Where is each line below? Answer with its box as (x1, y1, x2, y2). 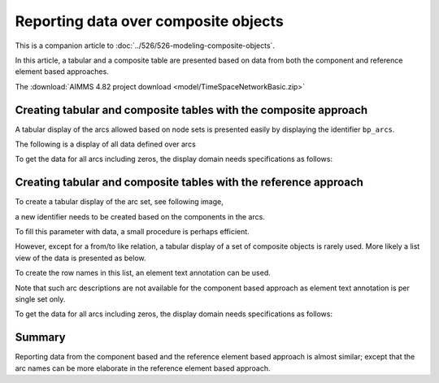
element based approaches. (15, 67, 109, 76)
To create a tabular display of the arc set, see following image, (15, 197, 224, 207)
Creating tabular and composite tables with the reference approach (15, 176, 363, 189)
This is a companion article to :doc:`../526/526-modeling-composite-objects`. (15, 41, 276, 50)
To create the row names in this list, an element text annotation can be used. (15, 268, 272, 278)
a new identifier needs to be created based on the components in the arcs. (15, 211, 266, 221)
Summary (15, 330, 66, 345)
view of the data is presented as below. (15, 253, 146, 263)
